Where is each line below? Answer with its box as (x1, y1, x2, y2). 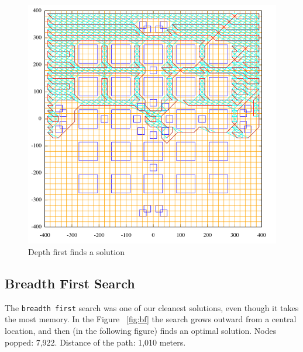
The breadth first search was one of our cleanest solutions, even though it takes (5, 301, 299, 313)
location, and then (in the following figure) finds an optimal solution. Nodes (5, 325, 277, 337)
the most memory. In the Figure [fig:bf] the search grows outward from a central (5, 313, 297, 325)
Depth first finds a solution (28, 246, 125, 258)
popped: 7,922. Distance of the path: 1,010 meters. (5, 336, 186, 348)
